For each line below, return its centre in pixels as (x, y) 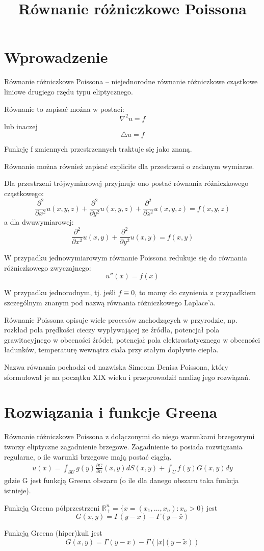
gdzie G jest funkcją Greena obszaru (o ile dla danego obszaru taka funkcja (122, 480)
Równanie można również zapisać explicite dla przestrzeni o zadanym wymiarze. (129, 166)
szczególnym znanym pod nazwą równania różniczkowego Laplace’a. (110, 303)
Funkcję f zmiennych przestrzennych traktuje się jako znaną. (98, 149)
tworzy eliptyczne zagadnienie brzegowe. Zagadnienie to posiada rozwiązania (123, 446)
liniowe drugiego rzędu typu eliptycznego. (69, 91)
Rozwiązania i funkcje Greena (111, 412)
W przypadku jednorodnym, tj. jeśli (60, 292)
